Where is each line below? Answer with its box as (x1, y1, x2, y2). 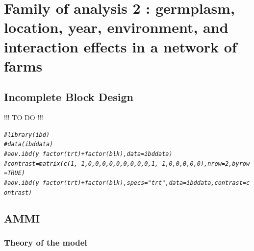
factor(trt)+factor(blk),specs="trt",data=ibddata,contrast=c (42, 179, 250, 187)
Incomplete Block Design (4, 89, 133, 104)
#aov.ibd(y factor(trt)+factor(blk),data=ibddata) (4, 151, 173, 158)
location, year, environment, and (4, 17, 229, 37)
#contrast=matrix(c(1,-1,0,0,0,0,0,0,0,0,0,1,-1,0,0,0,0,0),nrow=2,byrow (4, 160, 250, 167)
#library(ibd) (4, 131, 50, 138)
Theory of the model (4, 236, 87, 249)
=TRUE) (4, 170, 25, 177)
